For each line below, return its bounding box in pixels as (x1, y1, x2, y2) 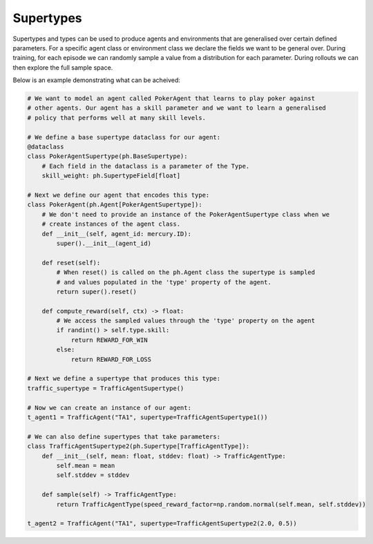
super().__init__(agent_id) (56, 239, 152, 247)
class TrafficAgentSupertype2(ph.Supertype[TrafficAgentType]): (27, 443, 250, 450)
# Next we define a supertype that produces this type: (27, 375, 221, 382)
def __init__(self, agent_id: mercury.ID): (41, 230, 191, 237)
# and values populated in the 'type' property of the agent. (56, 278, 272, 286)
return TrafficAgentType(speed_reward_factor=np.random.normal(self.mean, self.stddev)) (56, 501, 366, 508)
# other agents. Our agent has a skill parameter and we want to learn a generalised (27, 104, 326, 112)
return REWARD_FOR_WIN (70, 336, 148, 344)
